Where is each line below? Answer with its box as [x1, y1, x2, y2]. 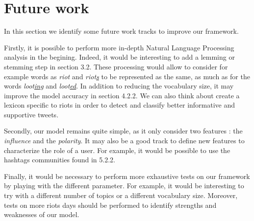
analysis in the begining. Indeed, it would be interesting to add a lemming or [4, 52, 235, 62]
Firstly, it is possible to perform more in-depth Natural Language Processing [4, 42, 234, 52]
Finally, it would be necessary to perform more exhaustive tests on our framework [4, 171, 250, 181]
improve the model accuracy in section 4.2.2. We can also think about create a [4, 90, 240, 100]
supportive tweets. [4, 109, 59, 119]
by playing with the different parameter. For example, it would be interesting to [4, 180, 244, 191]
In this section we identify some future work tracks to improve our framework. [4, 26, 239, 36]
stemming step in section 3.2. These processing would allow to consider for [4, 61, 228, 71]
